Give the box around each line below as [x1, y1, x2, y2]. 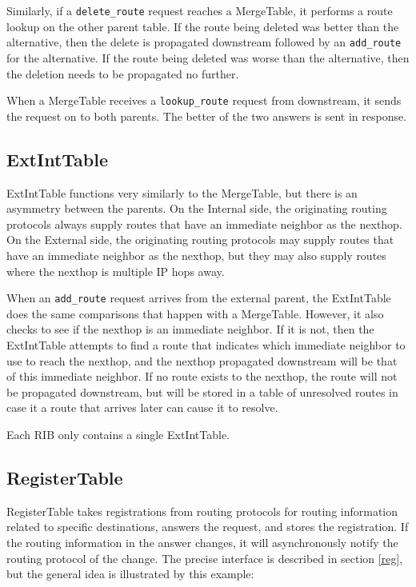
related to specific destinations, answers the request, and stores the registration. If [6, 518, 409, 535]
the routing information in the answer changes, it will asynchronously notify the [6, 533, 398, 550]
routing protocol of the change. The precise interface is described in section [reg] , [6, 549, 403, 566]
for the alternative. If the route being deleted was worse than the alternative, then [6, 49, 410, 66]
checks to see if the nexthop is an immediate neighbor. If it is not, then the [6, 321, 374, 337]
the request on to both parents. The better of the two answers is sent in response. [6, 107, 407, 124]
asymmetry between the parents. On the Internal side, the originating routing [6, 200, 387, 217]
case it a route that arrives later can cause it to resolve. [6, 399, 278, 416]
